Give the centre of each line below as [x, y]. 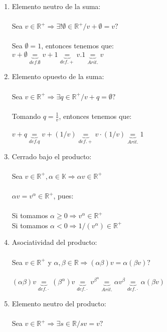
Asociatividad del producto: [54, 242]
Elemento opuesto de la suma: [58, 76]
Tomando [26, 116]
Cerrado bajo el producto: [52, 156]
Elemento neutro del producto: [59, 303]
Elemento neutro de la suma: [56, 6]
